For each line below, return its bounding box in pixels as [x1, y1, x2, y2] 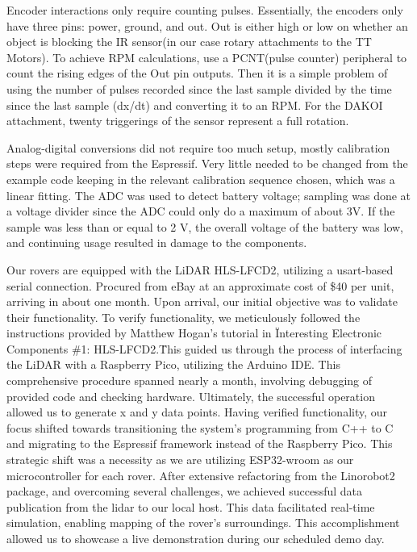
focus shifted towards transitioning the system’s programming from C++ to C [6, 419, 394, 436]
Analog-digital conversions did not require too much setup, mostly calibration [6, 139, 390, 156]
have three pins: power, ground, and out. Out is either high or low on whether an [6, 17, 408, 34]
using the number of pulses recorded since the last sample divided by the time [6, 80, 392, 97]
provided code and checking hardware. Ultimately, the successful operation [6, 387, 375, 404]
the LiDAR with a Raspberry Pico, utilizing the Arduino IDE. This [6, 356, 340, 373]
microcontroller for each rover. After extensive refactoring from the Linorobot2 [6, 466, 395, 483]
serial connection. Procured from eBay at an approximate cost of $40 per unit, [6, 277, 394, 294]
